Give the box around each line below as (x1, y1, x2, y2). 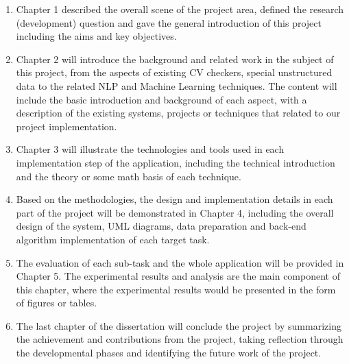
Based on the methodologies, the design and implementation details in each (16, 192, 333, 206)
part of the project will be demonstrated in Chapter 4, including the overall (16, 205, 334, 219)
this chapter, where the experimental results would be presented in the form (16, 282, 336, 296)
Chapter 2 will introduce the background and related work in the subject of (16, 51, 334, 66)
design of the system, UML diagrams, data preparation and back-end (16, 219, 306, 233)
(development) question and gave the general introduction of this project (16, 15, 322, 29)
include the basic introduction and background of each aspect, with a (16, 92, 307, 106)
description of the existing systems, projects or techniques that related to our (16, 106, 341, 120)
